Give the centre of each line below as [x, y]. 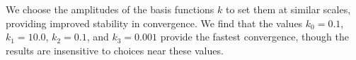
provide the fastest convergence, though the [254, 37]
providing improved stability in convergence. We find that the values [154, 23]
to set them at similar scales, [288, 9]
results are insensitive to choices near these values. [115, 50]
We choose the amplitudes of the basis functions [110, 9]
